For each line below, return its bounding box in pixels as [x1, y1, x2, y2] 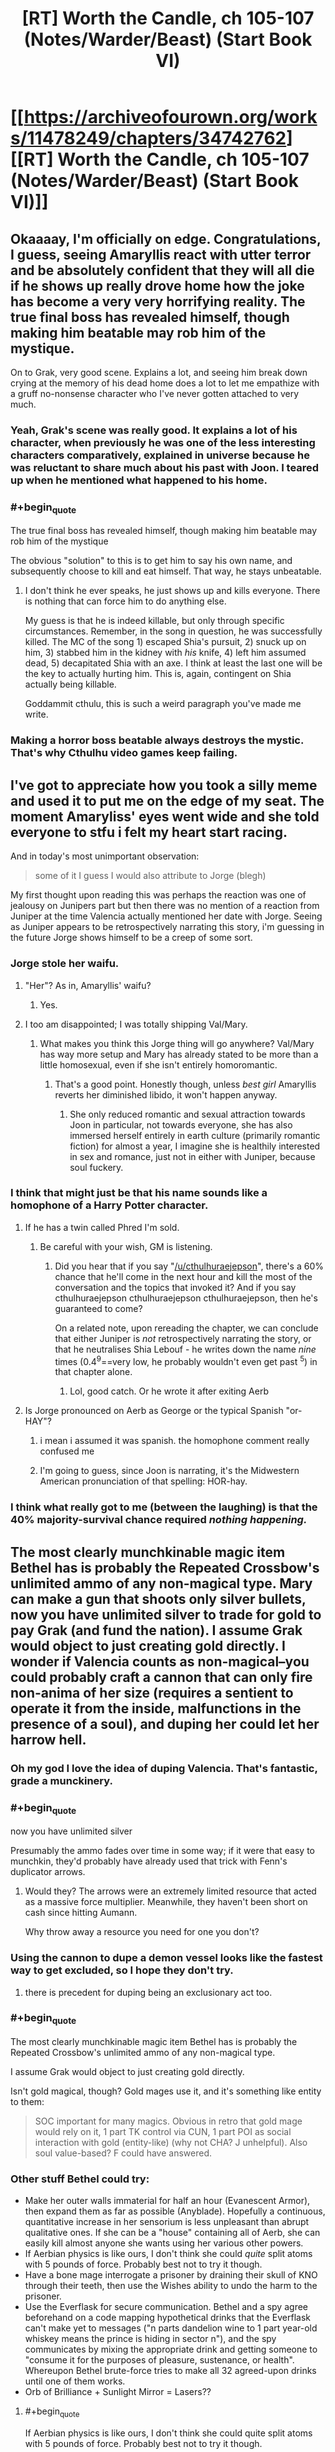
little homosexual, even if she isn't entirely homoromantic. [39, 1058, 278, 1071]
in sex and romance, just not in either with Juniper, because [69, 1150, 316, 1162]
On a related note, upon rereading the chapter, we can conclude [54, 1322, 319, 1334]
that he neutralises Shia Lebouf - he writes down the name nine [54, 1343, 317, 1355]
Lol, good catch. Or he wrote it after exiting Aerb [69, 1385, 269, 1397]
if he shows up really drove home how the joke [10, 277, 305, 294]
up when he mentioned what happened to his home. [10, 473, 268, 487]
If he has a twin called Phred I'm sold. [24, 1221, 180, 1233]
